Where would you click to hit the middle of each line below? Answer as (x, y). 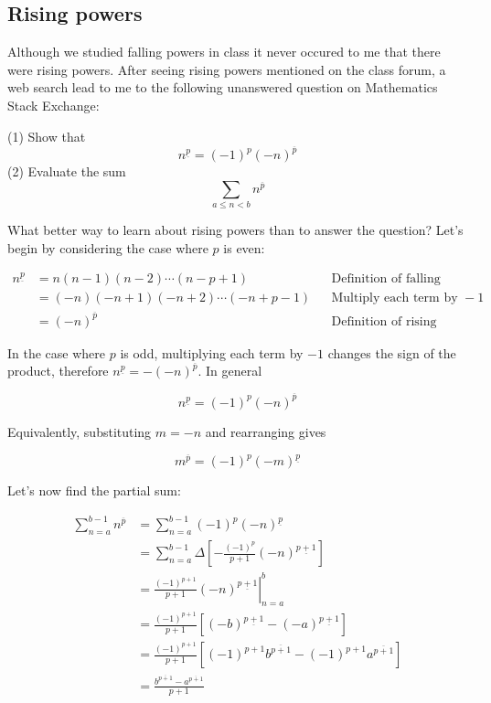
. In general (230, 371)
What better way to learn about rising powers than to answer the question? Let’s (235, 230)
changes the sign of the (392, 352)
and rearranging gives (266, 431)
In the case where (57, 352)
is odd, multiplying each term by (212, 352)
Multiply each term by (395, 298)
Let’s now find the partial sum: (94, 490)
